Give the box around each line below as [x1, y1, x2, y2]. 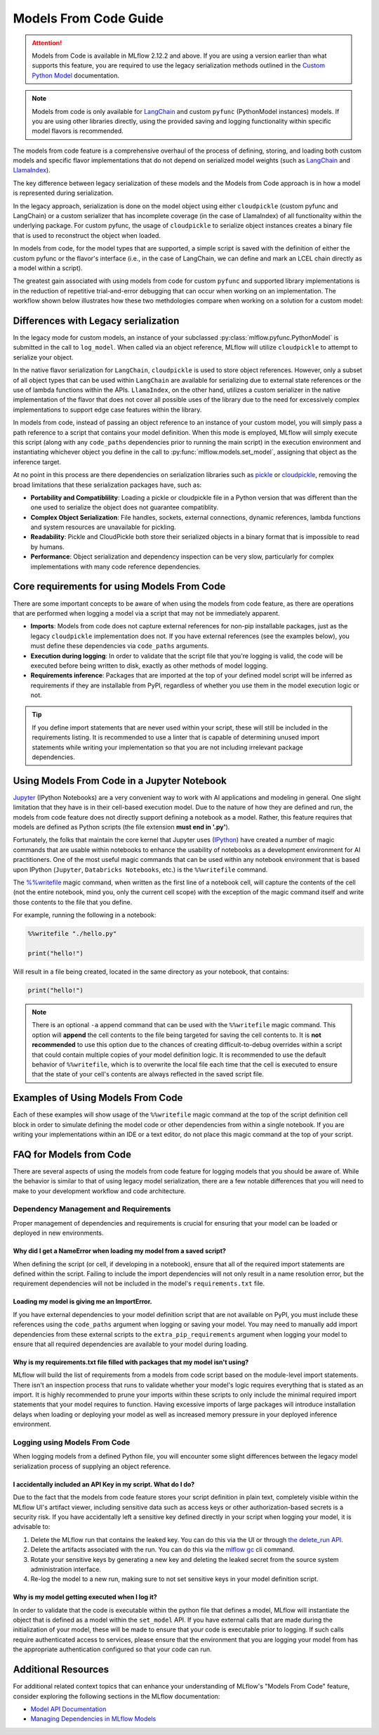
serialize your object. [13, 352, 74, 362]
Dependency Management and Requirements [13, 1204, 171, 1214]
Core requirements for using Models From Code [13, 580, 226, 592]
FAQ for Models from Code [13, 1148, 132, 1160]
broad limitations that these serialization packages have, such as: [13, 481, 202, 489]
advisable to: [13, 1523, 51, 1531]
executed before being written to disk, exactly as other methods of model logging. [30, 661, 268, 670]
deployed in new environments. [13, 1228, 105, 1238]
